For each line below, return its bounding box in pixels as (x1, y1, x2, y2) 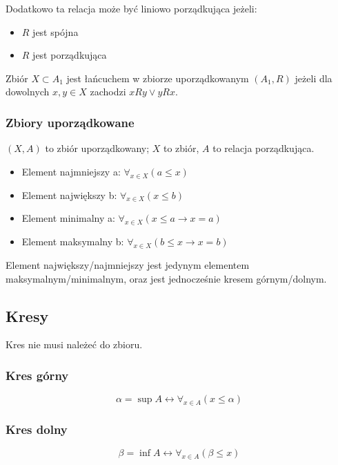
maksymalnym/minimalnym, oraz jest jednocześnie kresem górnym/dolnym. (6, 271, 327, 285)
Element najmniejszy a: (21, 164, 121, 178)
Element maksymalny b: (21, 234, 124, 249)
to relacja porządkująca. (212, 141, 315, 155)
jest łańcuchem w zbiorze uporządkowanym (66, 70, 249, 85)
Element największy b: (21, 187, 117, 202)
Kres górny (6, 366, 69, 383)
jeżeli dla (295, 70, 332, 85)
